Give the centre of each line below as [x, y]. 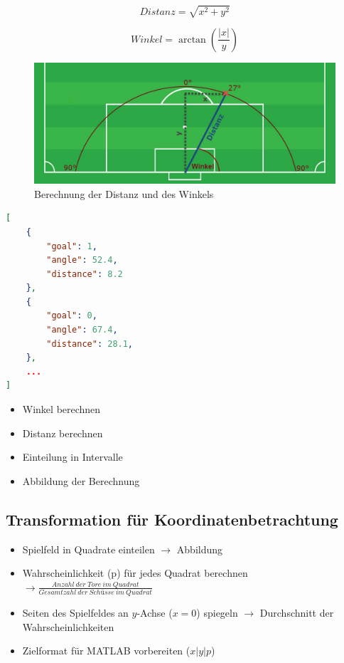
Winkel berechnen [61, 409]
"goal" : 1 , [72, 246]
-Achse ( [155, 613]
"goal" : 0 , [72, 316]
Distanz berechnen [63, 433]
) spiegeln [217, 613]
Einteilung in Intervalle [72, 457]
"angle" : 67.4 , [82, 330]
